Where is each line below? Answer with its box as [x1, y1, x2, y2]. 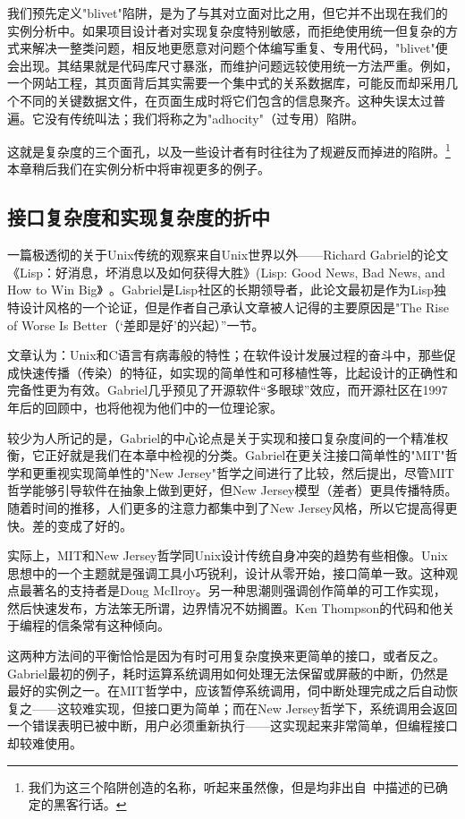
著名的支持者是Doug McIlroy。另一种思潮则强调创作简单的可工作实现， [31, 581, 446, 600]
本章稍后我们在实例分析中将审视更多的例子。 [7, 159, 270, 178]
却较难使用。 [7, 734, 82, 753]
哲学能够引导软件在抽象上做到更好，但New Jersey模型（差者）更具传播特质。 [7, 481, 458, 499]
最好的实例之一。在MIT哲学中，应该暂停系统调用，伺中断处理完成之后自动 [7, 681, 445, 700]
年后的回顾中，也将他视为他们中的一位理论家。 [7, 397, 283, 416]
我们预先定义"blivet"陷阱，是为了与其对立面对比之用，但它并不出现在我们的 [7, 4, 448, 21]
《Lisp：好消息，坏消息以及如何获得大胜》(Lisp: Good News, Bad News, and [7, 262, 445, 281]
